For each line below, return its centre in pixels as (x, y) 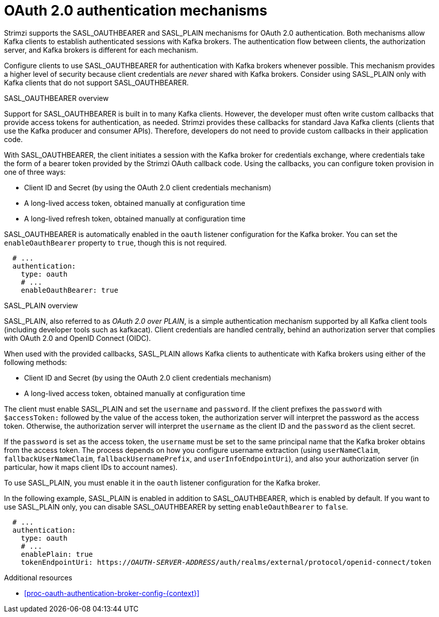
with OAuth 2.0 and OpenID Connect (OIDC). (78, 338)
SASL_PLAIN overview (41, 305)
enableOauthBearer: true (69, 290)
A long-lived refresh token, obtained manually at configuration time (135, 218)
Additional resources (38, 577)
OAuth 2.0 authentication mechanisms (136, 11)
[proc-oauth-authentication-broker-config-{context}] (112, 593)
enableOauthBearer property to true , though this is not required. (115, 242)
